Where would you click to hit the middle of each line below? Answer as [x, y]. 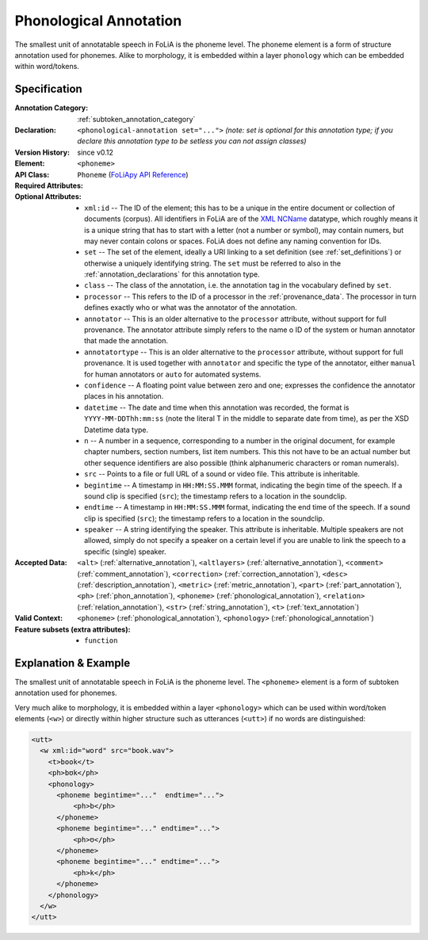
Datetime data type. [117, 430]
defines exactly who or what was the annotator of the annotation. [191, 308]
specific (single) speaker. [125, 552]
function [101, 640]
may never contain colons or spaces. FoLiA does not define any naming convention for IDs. [233, 241]
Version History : [42, 152]
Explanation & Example [73, 663]
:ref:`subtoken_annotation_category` [136, 119]
